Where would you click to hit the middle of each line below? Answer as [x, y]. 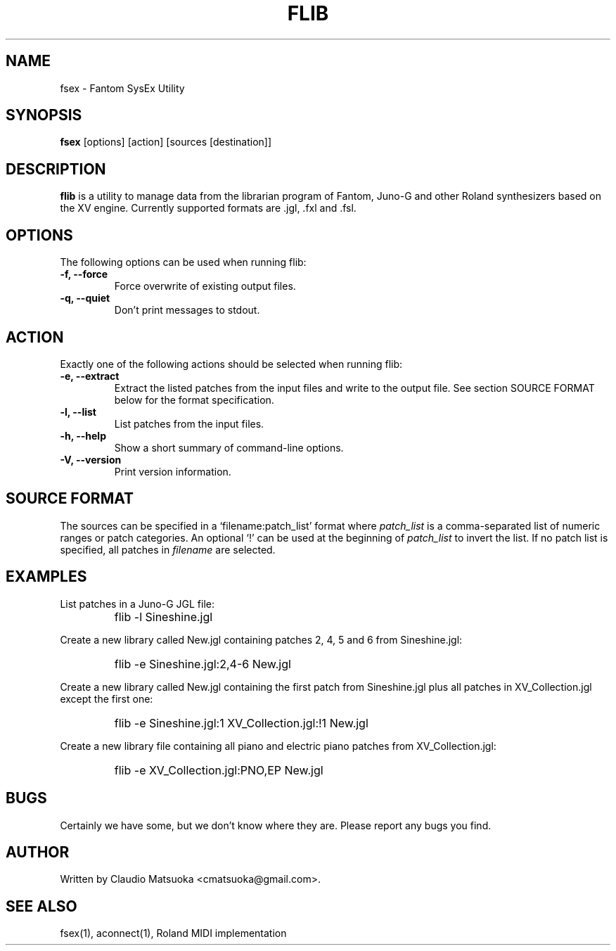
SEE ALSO [41, 906]
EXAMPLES [46, 577]
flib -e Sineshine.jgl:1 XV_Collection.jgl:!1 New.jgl [241, 723]
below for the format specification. [194, 400]
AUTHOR [38, 852]
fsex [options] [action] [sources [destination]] [166, 142]
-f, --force [84, 274]
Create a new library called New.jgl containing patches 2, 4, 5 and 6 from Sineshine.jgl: [261, 639]
